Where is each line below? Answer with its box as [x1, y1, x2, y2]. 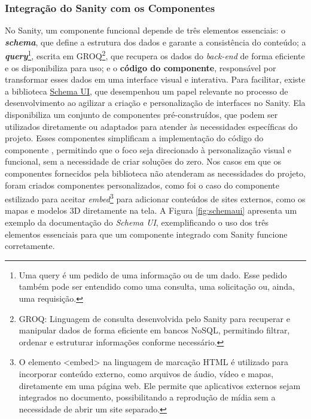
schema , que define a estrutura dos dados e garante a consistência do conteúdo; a [5, 35, 306, 48]
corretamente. [5, 239, 55, 252]
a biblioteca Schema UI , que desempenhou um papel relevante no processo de [5, 84, 288, 97]
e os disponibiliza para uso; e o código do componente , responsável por [5, 61, 276, 74]
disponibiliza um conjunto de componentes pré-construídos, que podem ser [5, 108, 278, 121]
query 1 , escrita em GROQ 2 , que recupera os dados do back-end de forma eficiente [5, 48, 305, 62]
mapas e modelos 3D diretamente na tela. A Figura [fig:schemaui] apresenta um [5, 204, 297, 217]
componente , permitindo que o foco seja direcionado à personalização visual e [5, 143, 292, 156]
